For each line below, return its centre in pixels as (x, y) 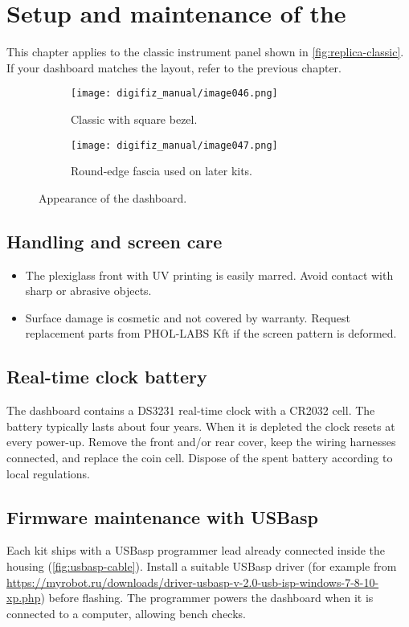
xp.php (24, 598)
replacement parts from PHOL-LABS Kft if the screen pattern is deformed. (211, 333)
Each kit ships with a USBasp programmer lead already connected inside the (196, 550)
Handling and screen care (115, 241)
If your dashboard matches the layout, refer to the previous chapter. (174, 67)
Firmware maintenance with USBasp (162, 516)
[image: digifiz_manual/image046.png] (174, 94)
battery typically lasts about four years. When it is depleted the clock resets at (201, 426)
